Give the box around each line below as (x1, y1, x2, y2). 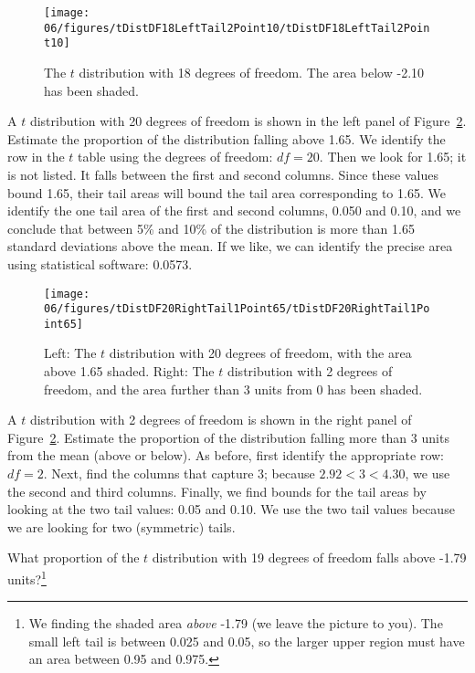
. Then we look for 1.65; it (319, 147, 467, 166)
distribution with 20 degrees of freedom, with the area (109, 343, 412, 363)
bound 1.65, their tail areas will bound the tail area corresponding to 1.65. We (7, 183, 446, 202)
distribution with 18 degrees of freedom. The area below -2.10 (79, 62, 425, 81)
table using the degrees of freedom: (78, 147, 273, 166)
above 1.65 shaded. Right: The (44, 362, 215, 381)
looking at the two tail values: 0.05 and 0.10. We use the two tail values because (7, 499, 455, 519)
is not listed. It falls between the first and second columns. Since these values (7, 164, 438, 184)
